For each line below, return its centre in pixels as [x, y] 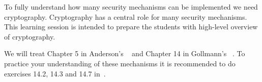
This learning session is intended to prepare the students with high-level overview [131, 27]
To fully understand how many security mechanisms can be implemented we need [131, 7]
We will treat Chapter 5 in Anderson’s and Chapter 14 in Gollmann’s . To [125, 53]
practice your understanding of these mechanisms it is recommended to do [120, 63]
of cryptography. [30, 36]
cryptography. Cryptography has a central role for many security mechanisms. [126, 16]
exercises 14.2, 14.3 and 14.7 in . [55, 73]
